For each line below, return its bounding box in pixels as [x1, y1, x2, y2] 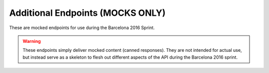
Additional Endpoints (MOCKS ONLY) [9, 7, 166, 18]
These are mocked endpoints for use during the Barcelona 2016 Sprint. [9, 25, 155, 31]
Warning [22, 38, 41, 44]
